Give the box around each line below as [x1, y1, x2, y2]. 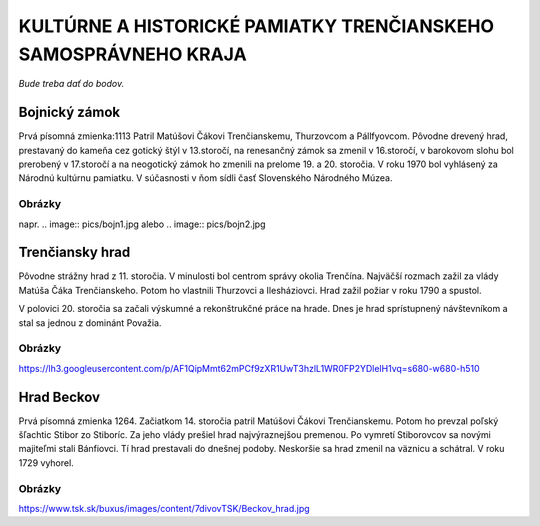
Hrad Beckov [18, 388, 100, 405]
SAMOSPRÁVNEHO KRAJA [18, 43, 247, 65]
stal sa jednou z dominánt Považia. [18, 316, 162, 329]
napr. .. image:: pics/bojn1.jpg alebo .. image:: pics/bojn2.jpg [18, 218, 266, 230]
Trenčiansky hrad [18, 244, 131, 261]
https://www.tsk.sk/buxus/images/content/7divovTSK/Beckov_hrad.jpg [18, 503, 310, 514]
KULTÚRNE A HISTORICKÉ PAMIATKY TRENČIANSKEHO [18, 15, 495, 37]
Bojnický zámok [18, 104, 120, 121]
